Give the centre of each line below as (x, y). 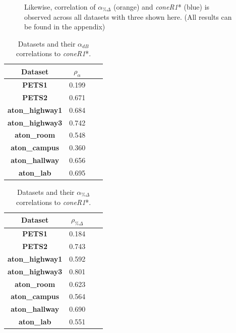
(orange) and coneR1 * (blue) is (161, 7)
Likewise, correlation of (60, 7)
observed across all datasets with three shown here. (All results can (128, 16)
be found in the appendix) (65, 27)
